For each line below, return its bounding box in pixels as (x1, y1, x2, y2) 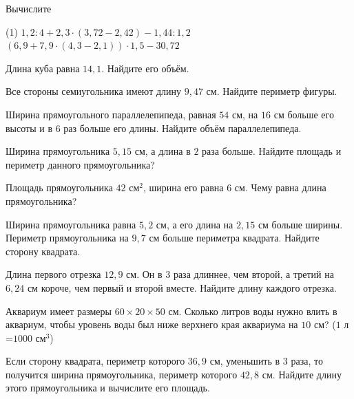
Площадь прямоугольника (6, 180, 113, 195)
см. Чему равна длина (234, 180, 326, 195)
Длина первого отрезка (6, 267, 101, 281)
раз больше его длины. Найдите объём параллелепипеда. (63, 120, 302, 135)
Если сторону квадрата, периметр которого (6, 354, 185, 368)
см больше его (273, 107, 334, 121)
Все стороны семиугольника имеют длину (6, 84, 182, 98)
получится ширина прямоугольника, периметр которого (6, 367, 238, 381)
